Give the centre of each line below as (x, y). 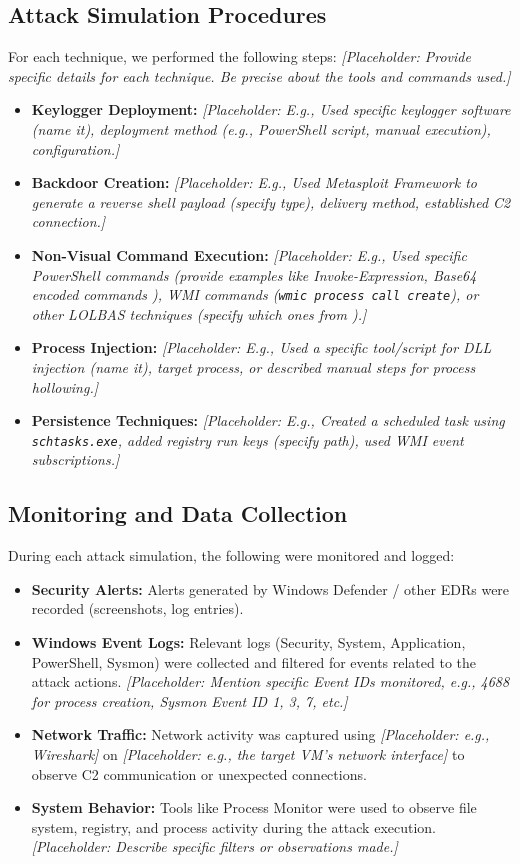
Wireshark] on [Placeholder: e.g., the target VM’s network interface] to (248, 753)
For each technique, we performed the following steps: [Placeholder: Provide (239, 56)
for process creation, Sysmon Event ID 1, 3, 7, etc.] (189, 700)
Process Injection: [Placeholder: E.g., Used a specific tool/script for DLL (261, 347)
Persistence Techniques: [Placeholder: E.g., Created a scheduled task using (268, 420)
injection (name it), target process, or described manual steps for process (253, 366)
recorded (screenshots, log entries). (137, 608)
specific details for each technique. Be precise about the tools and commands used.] (259, 75)
